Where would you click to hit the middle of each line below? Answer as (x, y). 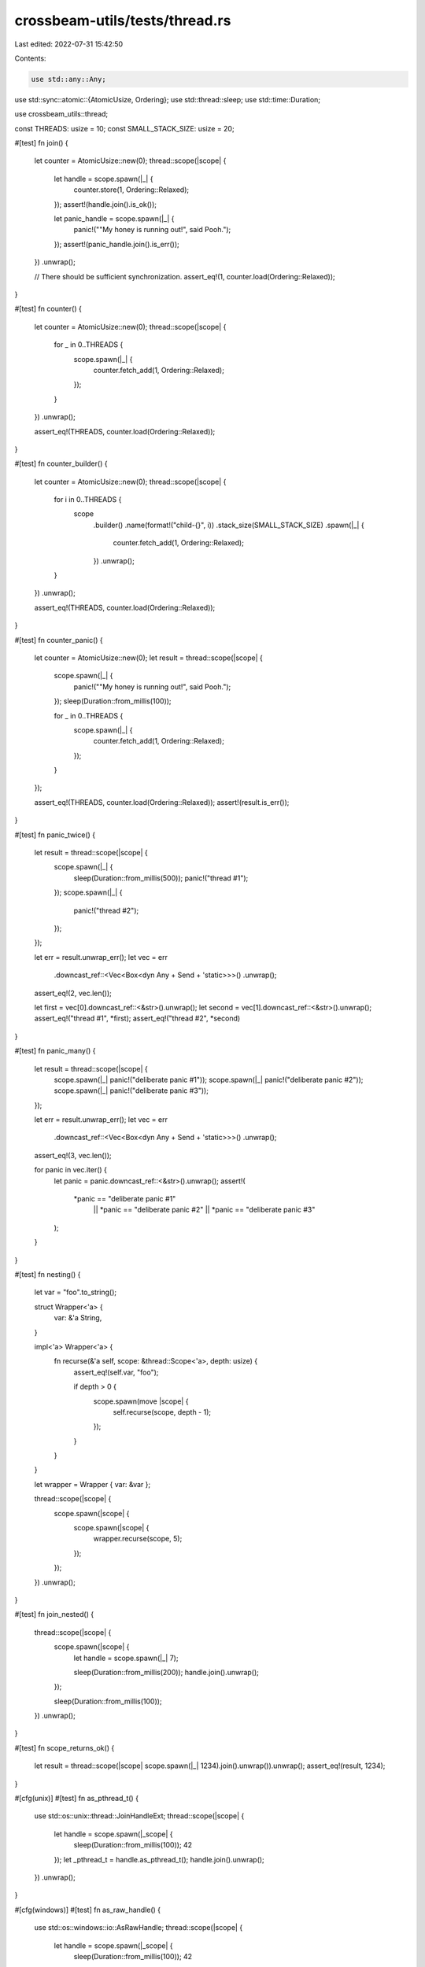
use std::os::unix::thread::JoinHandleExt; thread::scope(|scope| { (139, 1816)
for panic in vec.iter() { (71, 1170)
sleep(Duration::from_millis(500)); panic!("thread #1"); (161, 878)
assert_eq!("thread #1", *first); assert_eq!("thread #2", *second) (137, 1018)
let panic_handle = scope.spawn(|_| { (114, 219)
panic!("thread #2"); (106, 910)
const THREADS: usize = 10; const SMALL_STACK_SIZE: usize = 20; (125, 128)
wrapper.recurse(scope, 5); (138, 1539)
